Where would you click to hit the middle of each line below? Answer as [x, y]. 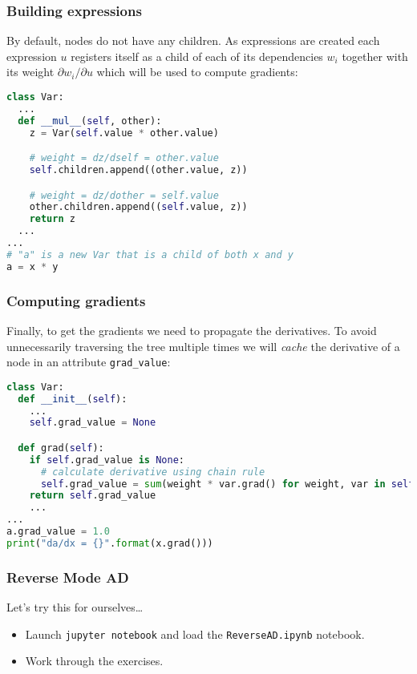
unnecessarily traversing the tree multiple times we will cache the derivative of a [203, 346]
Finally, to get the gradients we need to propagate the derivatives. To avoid [192, 330]
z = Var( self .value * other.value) [124, 133]
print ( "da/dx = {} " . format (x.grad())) [110, 543]
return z [52, 219]
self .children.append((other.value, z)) [138, 170]
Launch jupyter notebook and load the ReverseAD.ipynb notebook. [195, 634]
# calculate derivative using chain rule [153, 472]
